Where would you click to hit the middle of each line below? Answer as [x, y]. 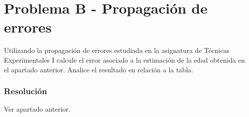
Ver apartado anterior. [37, 109]
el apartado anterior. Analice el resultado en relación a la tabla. [99, 69]
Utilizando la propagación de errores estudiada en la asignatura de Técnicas [117, 50]
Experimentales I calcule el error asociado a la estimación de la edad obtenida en [124, 59]
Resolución [26, 91]
